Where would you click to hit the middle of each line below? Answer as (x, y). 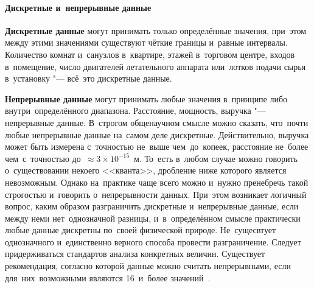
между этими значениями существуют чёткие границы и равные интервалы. (146, 42)
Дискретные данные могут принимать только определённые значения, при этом (156, 30)
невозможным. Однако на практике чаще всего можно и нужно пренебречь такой (157, 182)
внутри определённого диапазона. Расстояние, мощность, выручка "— (135, 111)
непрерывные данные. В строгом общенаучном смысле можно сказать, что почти (157, 122)
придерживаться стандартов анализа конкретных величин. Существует (135, 254)
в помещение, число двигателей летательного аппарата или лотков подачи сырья (155, 66)
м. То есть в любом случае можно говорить (216, 158)
